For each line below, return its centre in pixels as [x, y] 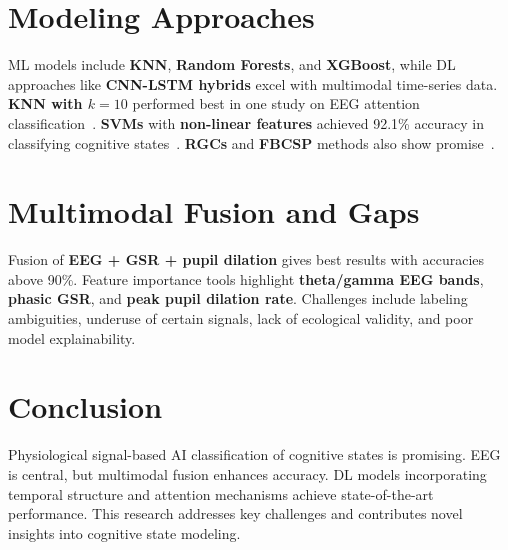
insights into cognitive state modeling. [124, 532]
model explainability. [72, 337]
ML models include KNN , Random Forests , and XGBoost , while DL [232, 64]
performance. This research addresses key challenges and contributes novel [235, 513]
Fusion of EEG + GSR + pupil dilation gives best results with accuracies [246, 259]
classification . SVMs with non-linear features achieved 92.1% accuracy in [246, 122]
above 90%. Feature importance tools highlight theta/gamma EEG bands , [246, 278]
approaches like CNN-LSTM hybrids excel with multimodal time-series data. [253, 83]
